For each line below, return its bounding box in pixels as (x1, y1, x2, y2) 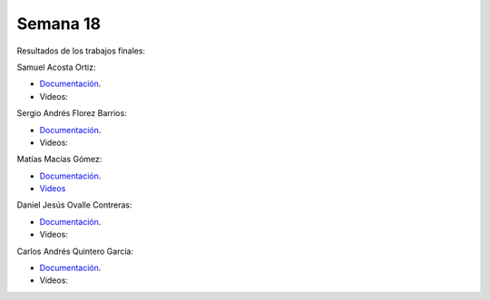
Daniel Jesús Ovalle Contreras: (16, 199, 132, 210)
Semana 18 (16, 14, 102, 34)
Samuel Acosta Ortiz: (16, 62, 96, 73)
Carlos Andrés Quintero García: (16, 246, 133, 256)
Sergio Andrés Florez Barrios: (16, 108, 127, 119)
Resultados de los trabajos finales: (16, 45, 145, 56)
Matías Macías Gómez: (16, 154, 103, 165)
